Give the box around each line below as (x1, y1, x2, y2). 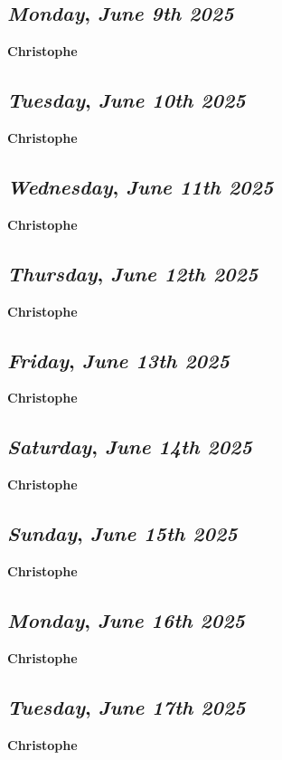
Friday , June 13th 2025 (7, 346, 230, 374)
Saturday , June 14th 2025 (7, 432, 252, 461)
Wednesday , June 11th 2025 (7, 172, 274, 200)
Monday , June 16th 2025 (7, 605, 246, 633)
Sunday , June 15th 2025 (7, 519, 238, 547)
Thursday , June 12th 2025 (7, 259, 258, 287)
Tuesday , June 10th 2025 (7, 86, 246, 114)
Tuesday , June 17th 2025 (7, 692, 246, 720)
